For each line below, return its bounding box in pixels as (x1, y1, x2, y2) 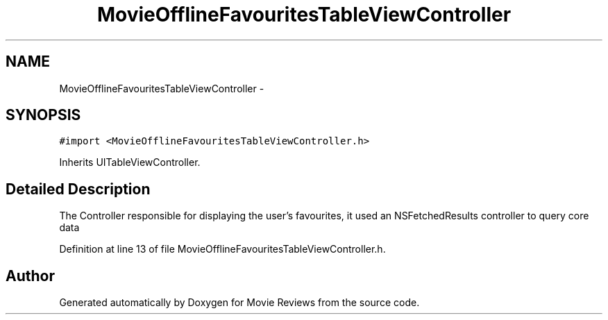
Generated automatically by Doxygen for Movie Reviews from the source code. (59, 296, 420, 309)
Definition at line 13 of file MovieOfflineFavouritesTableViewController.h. (59, 243, 386, 255)
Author (6, 267, 55, 285)
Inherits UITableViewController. (59, 156, 201, 169)
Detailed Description (6, 180, 151, 198)
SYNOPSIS (6, 106, 81, 124)
